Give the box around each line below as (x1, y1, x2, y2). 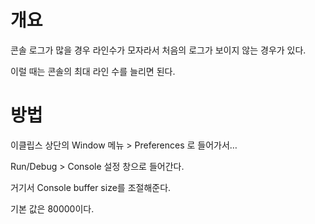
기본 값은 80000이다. (10, 202, 95, 215)
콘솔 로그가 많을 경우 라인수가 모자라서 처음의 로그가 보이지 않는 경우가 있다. (10, 44, 307, 56)
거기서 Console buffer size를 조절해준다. (10, 181, 172, 193)
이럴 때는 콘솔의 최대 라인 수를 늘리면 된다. (10, 65, 176, 77)
